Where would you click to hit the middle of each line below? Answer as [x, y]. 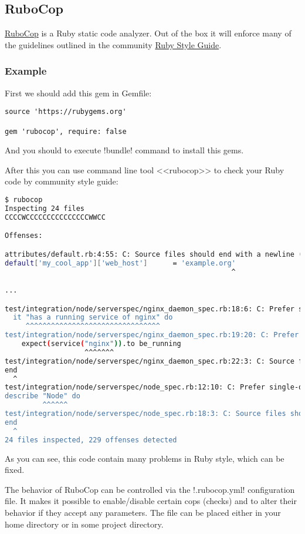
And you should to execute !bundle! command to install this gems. [124, 150]
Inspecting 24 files [45, 208]
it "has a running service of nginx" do [93, 318]
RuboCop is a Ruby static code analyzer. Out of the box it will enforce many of [148, 33]
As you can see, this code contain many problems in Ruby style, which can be [145, 458]
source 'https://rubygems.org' [66, 112]
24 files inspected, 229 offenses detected [91, 440]
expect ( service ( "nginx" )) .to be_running [101, 344]
